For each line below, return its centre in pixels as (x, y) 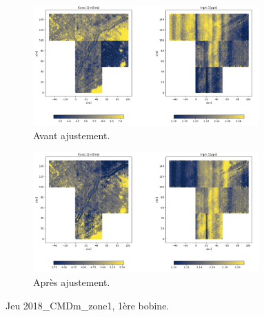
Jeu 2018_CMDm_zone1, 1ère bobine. (88, 305)
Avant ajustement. (72, 135)
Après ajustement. (72, 282)
